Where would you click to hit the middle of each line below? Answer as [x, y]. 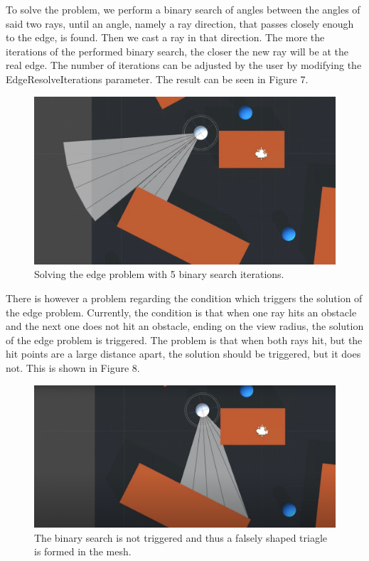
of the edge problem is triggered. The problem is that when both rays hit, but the [184, 340]
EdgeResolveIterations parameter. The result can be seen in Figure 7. [157, 79]
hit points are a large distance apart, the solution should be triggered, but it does [183, 354]
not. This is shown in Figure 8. [73, 367]
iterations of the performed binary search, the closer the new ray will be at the [177, 51]
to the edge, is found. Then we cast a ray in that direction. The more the [165, 37]
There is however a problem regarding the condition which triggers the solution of [184, 298]
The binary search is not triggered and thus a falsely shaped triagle [181, 537]
